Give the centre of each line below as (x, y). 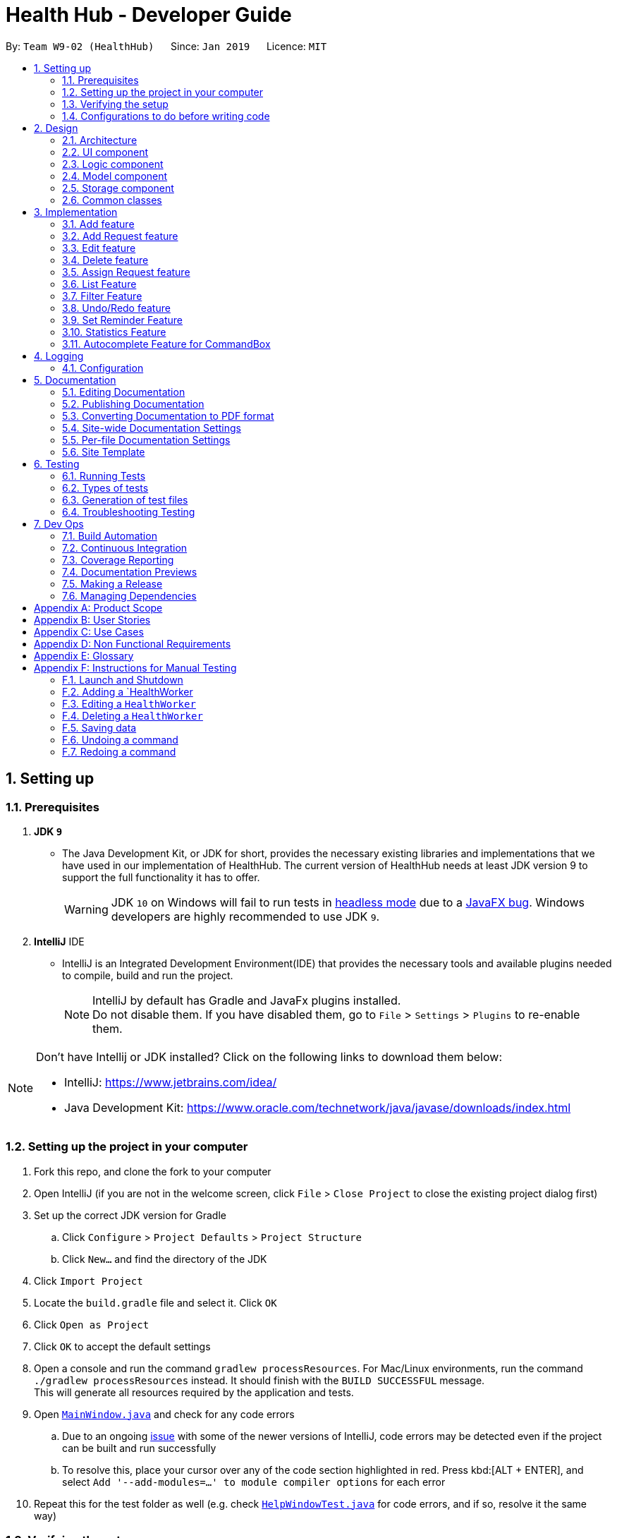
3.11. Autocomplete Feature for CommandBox (166, 344)
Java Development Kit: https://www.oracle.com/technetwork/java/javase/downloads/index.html (318, 1107)
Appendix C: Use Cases (89, 631)
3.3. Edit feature (99, 248)
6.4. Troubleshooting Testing (129, 511)
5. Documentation (75, 380)
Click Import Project (88, 1280)
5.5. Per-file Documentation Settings (146, 440)
